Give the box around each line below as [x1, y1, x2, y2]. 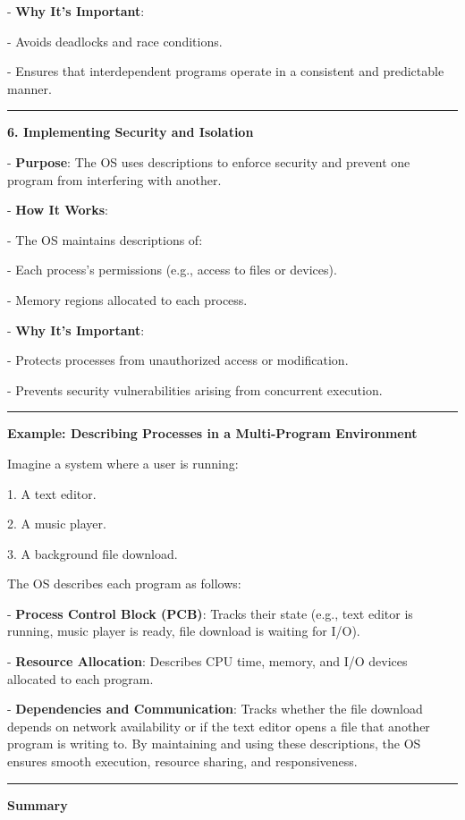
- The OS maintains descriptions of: [7, 230, 203, 249]
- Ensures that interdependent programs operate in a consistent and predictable [7, 62, 444, 80]
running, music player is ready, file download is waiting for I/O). [7, 621, 360, 640]
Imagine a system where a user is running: [7, 453, 239, 472]
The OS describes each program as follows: [7, 574, 241, 593]
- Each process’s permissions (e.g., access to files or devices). [7, 260, 337, 279]
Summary [7, 795, 68, 814]
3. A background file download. [7, 544, 178, 562]
